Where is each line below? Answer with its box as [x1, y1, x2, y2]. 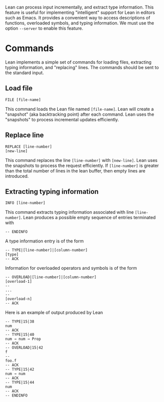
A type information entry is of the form [5, 238, 84, 244]
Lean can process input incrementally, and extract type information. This [5, 4, 154, 10]
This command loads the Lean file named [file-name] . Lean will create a [5, 106, 154, 112]
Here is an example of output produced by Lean [5, 310, 103, 316]
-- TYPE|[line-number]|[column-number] [5, 248, 88, 253]
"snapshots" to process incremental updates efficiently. [5, 116, 119, 122]
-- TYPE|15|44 [5, 380, 35, 385]
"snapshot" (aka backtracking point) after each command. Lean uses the [5, 111, 155, 117]
